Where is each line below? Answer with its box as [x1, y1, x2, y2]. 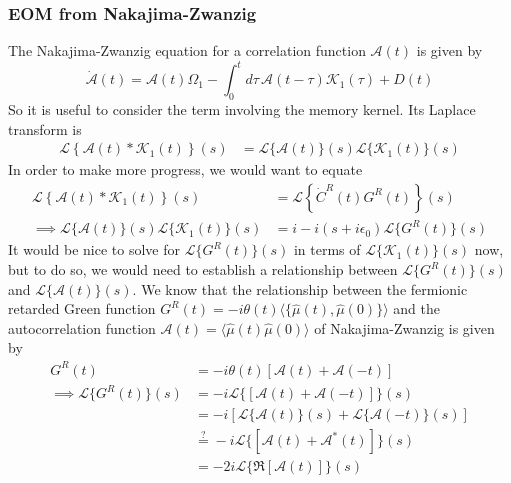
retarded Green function [8, 298, 156, 319]
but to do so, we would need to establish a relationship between [8, 259, 398, 280]
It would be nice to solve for [8, 239, 180, 260]
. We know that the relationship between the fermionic [132, 278, 468, 299]
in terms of [293, 239, 361, 260]
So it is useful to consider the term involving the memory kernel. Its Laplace [8, 99, 476, 120]
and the [393, 298, 440, 319]
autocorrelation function [8, 317, 156, 338]
